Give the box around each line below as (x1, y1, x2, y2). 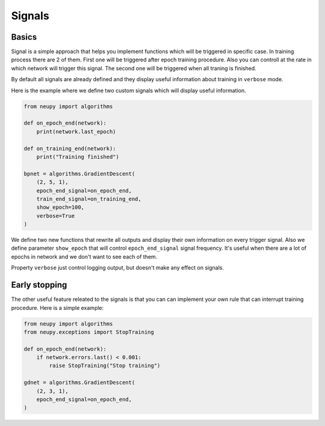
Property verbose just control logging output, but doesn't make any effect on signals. (11, 264, 224, 271)
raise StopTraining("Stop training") (49, 362, 161, 369)
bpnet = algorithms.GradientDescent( (23, 170, 135, 177)
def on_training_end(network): (23, 145, 117, 152)
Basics (11, 32, 37, 42)
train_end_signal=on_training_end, (36, 196, 141, 202)
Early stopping (11, 280, 67, 290)
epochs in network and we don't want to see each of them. (11, 253, 158, 260)
